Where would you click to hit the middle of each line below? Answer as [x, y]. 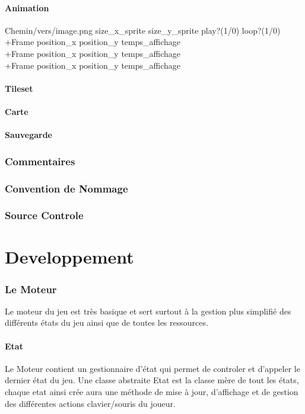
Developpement [69, 257]
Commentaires [40, 161]
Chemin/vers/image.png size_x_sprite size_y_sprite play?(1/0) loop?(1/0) [143, 30]
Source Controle [44, 215]
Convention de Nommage [66, 188]
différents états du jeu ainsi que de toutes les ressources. [107, 322]
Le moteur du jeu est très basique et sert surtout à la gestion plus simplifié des [148, 311]
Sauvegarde [28, 135]
